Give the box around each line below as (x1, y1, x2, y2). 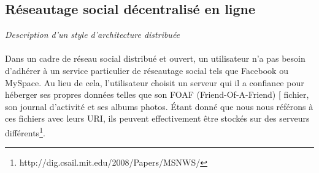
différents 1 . (5, 124, 45, 139)
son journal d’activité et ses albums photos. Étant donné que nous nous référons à (5, 100, 313, 112)
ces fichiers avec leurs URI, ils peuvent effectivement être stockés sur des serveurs (5, 112, 310, 125)
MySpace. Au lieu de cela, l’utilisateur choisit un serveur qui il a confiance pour (5, 76, 304, 89)
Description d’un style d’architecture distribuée (5, 28, 180, 41)
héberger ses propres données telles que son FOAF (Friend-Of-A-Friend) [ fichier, (5, 88, 309, 101)
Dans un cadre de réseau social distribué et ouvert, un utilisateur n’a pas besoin (5, 52, 306, 65)
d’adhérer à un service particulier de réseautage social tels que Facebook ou (5, 64, 288, 76)
